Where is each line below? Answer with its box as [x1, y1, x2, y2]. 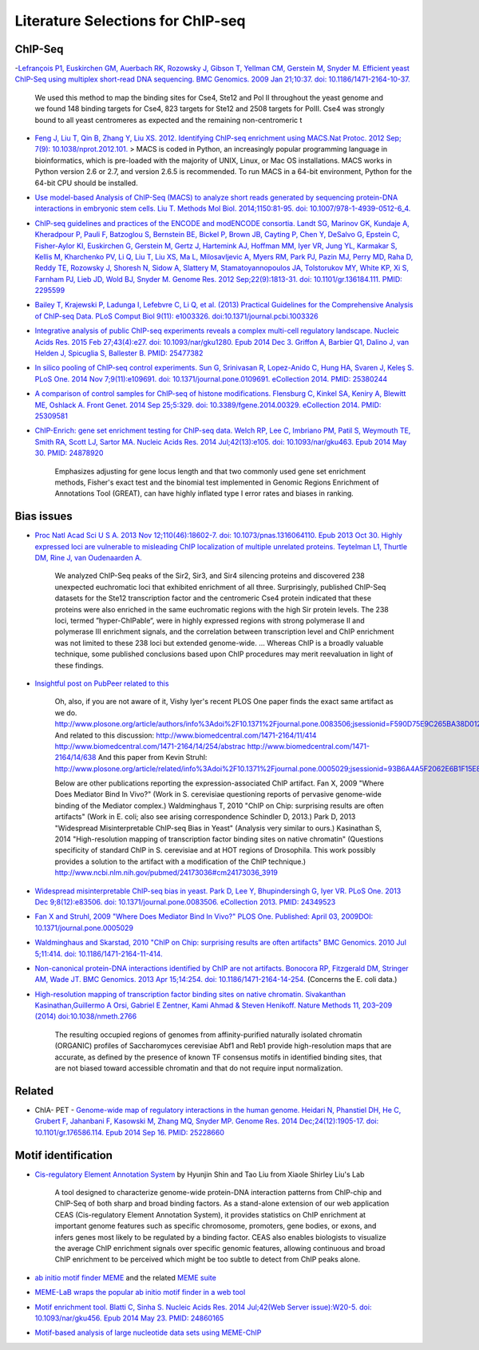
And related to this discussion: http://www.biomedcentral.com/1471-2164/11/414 [54, 730, 317, 740]
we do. [54, 707, 77, 718]
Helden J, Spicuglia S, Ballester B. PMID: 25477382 [34, 348, 204, 358]
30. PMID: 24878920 [34, 448, 104, 458]
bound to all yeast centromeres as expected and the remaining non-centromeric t [34, 115, 303, 125]
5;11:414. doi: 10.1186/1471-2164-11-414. [34, 948, 163, 958]
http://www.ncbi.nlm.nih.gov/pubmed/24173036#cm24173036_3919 [54, 868, 279, 877]
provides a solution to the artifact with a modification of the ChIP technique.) [54, 857, 307, 866]
